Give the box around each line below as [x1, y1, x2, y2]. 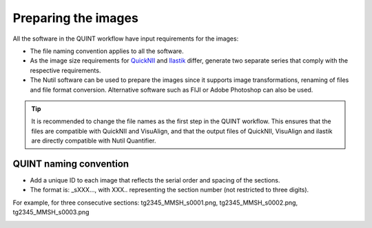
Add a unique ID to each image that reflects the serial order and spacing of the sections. [30, 176, 280, 184]
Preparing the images [12, 10, 139, 25]
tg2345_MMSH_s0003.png [12, 208, 90, 216]
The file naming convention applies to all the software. [30, 47, 184, 55]
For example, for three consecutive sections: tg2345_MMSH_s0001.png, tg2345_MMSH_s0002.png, [12, 198, 298, 207]
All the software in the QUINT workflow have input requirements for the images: [12, 34, 239, 43]
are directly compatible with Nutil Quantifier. [31, 136, 156, 145]
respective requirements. [30, 66, 101, 74]
